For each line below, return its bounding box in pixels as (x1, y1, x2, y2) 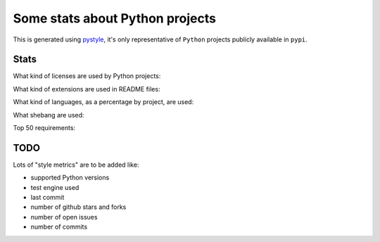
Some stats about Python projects (13, 11, 216, 26)
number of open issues (30, 212, 98, 221)
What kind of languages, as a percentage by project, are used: (13, 98, 194, 106)
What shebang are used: (13, 110, 84, 119)
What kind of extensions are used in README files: (13, 84, 160, 93)
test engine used (30, 183, 80, 191)
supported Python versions (30, 173, 110, 182)
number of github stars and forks (30, 203, 127, 211)
